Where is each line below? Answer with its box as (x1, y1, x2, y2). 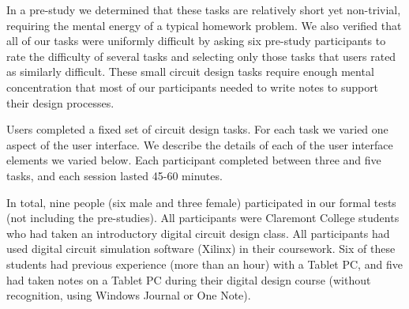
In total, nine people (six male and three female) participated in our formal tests (6, 194, 396, 210)
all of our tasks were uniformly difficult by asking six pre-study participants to (6, 32, 386, 49)
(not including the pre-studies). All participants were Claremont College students (6, 209, 400, 226)
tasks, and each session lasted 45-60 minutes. (6, 167, 223, 183)
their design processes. (6, 94, 114, 111)
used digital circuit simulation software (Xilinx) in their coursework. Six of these (6, 240, 396, 257)
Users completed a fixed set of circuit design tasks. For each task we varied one (6, 121, 388, 138)
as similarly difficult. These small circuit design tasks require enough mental (6, 63, 374, 80)
